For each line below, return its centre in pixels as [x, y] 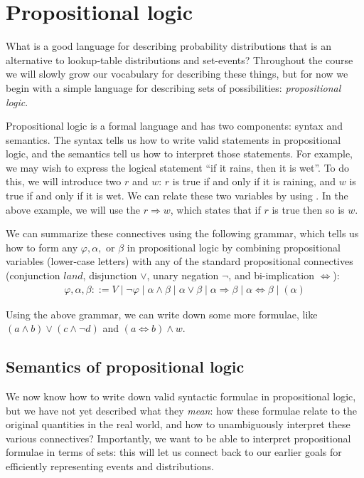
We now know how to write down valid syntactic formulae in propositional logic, [181, 396]
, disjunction [110, 275]
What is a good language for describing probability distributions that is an [168, 46]
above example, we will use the [73, 209]
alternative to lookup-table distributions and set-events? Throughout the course [180, 59]
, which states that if [215, 209]
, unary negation [183, 275]
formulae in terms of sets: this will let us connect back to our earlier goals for [174, 452]
